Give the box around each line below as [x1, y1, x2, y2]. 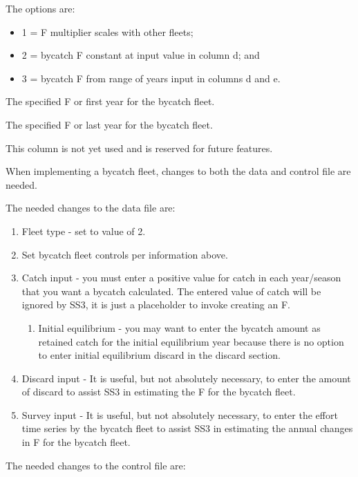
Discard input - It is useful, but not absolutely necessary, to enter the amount [21, 371, 351, 385]
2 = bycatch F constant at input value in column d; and [21, 48, 260, 62]
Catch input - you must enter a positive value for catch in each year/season [21, 270, 341, 285]
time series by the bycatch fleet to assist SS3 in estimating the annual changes [21, 421, 353, 436]
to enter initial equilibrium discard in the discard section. [38, 348, 281, 362]
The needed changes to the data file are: [6, 200, 176, 215]
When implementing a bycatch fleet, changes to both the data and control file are [6, 164, 351, 178]
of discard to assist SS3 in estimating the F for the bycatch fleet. [21, 384, 296, 399]
